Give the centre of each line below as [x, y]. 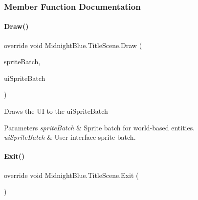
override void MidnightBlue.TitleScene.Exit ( [71, 175]
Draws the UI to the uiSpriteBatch [56, 111]
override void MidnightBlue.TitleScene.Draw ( [73, 45]
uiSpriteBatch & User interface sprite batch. [70, 137]
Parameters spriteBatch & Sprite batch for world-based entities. [99, 127]
